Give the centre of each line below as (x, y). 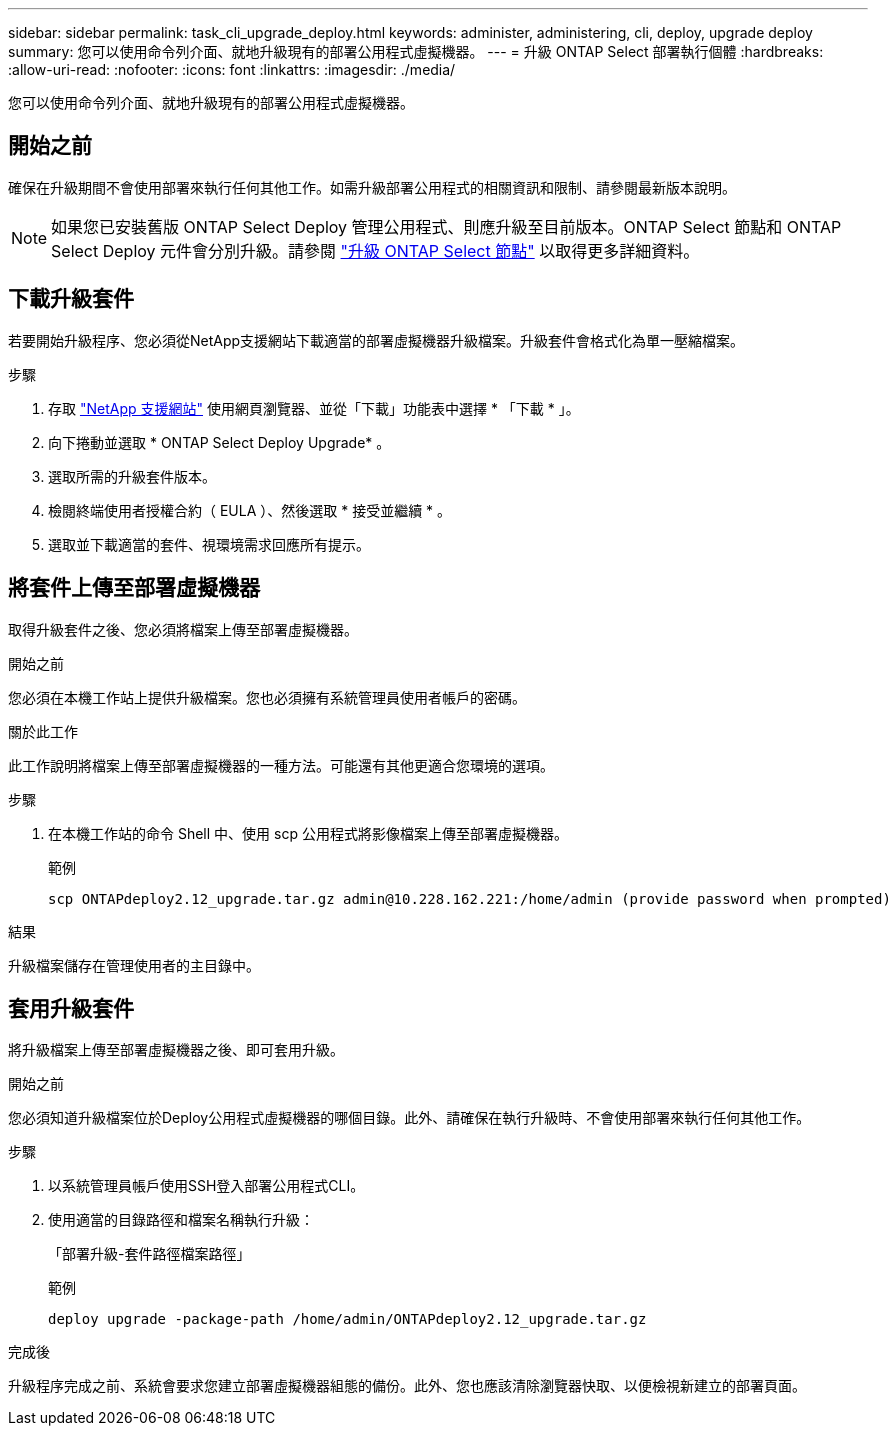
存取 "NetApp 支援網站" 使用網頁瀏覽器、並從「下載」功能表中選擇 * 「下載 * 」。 (314, 408)
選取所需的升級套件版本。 (132, 476)
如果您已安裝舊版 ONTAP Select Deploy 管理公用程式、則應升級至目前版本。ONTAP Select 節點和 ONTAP (446, 226)
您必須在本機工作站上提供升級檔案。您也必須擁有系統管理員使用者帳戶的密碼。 (267, 697)
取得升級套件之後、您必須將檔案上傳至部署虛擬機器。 (183, 629)
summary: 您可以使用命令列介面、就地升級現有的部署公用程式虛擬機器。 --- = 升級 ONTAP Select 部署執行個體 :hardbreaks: (416, 51)
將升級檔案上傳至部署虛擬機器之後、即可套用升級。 (176, 1050)
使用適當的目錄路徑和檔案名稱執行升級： (181, 1220)
